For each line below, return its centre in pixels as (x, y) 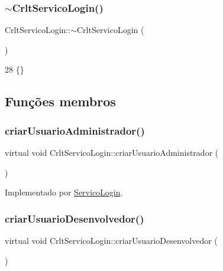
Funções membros (60, 101)
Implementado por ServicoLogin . (64, 192)
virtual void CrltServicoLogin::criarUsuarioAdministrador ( (112, 152)
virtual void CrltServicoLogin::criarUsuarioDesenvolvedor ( (111, 240)
